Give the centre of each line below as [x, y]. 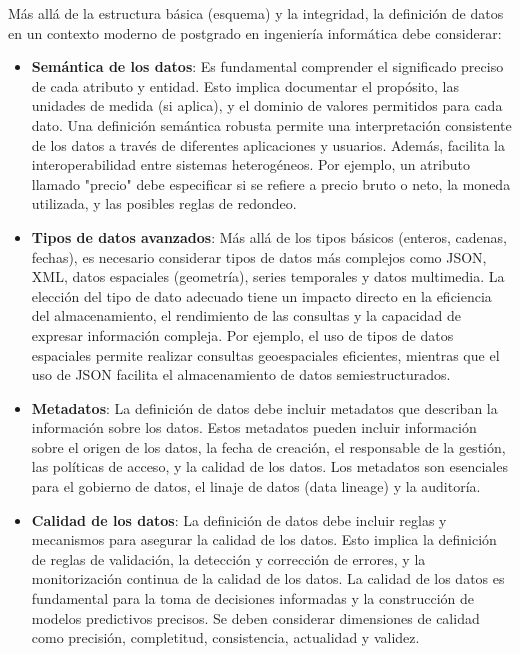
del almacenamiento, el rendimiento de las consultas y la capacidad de [246, 315]
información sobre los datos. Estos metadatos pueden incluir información [254, 427]
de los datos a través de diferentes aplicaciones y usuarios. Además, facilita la [268, 144]
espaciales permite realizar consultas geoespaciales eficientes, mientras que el [265, 354]
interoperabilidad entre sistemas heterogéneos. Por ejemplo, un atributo [251, 164]
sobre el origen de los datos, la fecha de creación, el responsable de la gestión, [268, 446]
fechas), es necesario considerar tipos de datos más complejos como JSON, [259, 256]
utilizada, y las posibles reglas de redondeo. [164, 203]
